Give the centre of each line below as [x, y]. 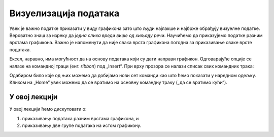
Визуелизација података [64, 13]
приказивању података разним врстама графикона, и [80, 118]
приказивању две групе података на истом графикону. [82, 125]
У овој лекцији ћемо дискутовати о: [48, 109]
